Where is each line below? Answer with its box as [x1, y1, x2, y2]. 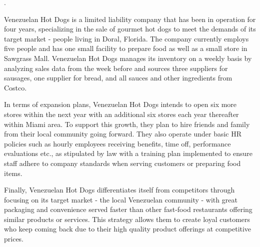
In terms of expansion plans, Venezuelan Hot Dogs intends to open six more [4, 99, 237, 109]
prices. [4, 233, 24, 244]
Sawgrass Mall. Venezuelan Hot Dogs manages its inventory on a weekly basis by [4, 52, 252, 63]
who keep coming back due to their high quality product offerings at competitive [4, 223, 251, 234]
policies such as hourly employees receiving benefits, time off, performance [4, 138, 231, 148]
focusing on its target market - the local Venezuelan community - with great [4, 194, 237, 204]
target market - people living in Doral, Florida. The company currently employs [4, 33, 249, 43]
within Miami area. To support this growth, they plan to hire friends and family [4, 118, 250, 129]
